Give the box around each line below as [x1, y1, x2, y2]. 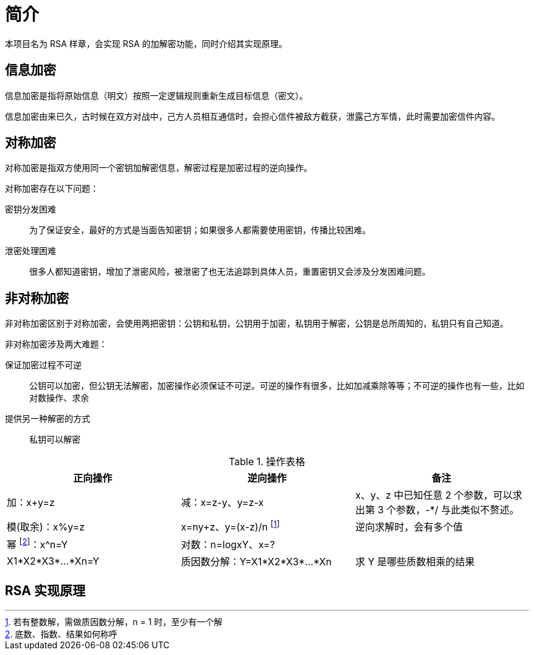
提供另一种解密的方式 [5, 413, 90, 424]
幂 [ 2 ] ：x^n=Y [7, 536, 68, 551]
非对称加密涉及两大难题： [5, 339, 107, 350]
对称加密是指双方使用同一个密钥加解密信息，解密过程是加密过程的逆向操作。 [5, 162, 312, 173]
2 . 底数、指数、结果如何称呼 [5, 628, 118, 639]
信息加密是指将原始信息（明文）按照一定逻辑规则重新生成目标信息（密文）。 [5, 90, 308, 101]
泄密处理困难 [5, 245, 56, 256]
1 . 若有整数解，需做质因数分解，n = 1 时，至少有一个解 [5, 616, 222, 627]
